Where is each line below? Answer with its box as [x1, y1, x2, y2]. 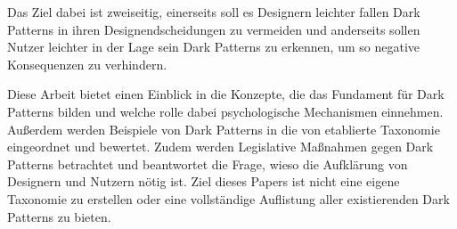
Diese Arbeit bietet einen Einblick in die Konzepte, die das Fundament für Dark [7, 85, 445, 103]
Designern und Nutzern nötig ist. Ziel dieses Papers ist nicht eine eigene [7, 172, 400, 191]
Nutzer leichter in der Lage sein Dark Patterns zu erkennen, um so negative [7, 37, 420, 56]
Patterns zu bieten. [7, 207, 111, 225]
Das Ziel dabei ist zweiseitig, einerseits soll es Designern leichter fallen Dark [7, 3, 420, 20]
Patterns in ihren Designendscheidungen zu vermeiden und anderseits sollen [7, 20, 420, 38]
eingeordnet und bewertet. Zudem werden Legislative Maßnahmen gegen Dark [7, 137, 434, 156]
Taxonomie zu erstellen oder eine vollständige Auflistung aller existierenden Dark [7, 189, 450, 208]
